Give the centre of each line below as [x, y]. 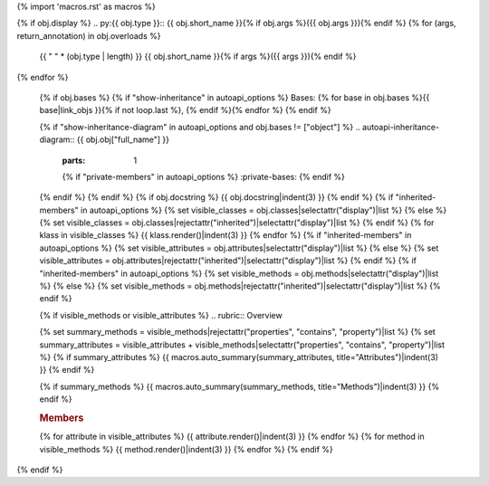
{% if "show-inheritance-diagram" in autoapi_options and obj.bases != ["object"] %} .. [200, 127]
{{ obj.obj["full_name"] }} [123, 139]
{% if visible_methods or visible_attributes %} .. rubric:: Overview [161, 315]
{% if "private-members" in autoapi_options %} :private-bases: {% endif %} [204, 176]
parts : [74, 160]
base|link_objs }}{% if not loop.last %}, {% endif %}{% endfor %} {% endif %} [185, 110]
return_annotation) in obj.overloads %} [89, 35]
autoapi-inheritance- [401, 127]
